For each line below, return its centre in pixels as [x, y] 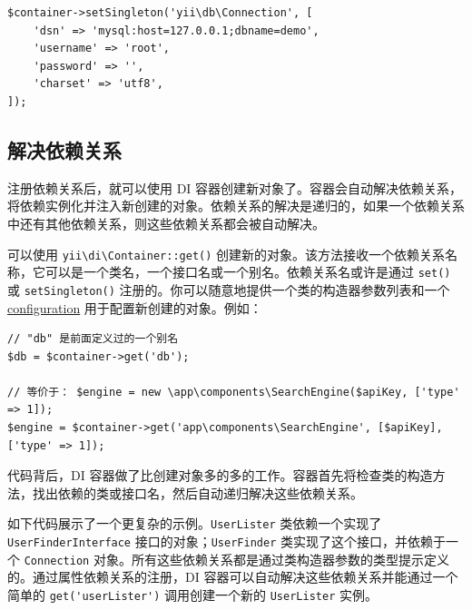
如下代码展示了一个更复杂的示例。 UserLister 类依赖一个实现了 [195, 523]
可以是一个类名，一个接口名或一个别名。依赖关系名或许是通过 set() [248, 272]
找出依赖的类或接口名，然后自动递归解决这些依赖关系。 [197, 492]
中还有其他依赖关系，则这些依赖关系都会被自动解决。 [166, 223]
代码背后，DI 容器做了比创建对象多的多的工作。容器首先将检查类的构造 [220, 475]
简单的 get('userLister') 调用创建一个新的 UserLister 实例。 [192, 595]
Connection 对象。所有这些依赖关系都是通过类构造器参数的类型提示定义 [236, 559]
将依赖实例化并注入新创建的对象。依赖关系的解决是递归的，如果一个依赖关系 [236, 206]
